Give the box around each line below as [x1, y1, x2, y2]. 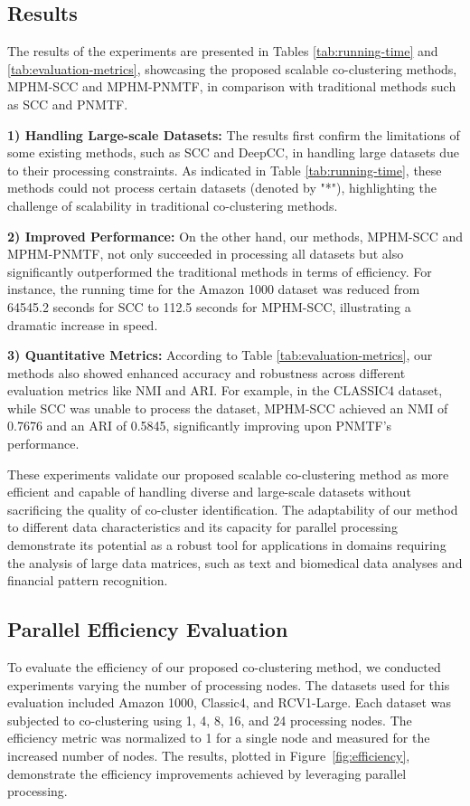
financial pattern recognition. [7, 571, 168, 590]
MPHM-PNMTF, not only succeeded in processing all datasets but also [7, 244, 404, 263]
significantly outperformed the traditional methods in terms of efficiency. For [7, 261, 432, 280]
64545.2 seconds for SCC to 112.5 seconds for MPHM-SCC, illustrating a [7, 297, 411, 316]
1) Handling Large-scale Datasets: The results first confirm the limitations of [7, 125, 460, 144]
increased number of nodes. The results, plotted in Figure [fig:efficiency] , [7, 746, 410, 764]
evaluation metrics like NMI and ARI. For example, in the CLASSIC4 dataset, [7, 381, 443, 400]
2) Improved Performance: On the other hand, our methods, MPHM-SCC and [7, 226, 463, 245]
